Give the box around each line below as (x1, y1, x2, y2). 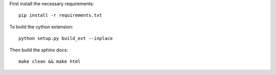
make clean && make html (18, 58, 81, 64)
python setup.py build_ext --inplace (18, 35, 113, 42)
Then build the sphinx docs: (9, 47, 68, 53)
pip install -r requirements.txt (18, 13, 102, 18)
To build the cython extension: (9, 23, 74, 30)
